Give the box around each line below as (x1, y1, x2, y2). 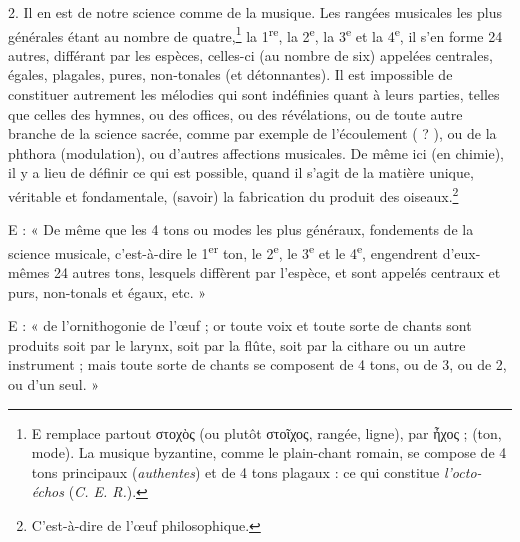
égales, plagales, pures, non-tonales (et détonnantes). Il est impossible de (8, 64, 453, 85)
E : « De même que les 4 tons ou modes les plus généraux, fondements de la (8, 219, 474, 240)
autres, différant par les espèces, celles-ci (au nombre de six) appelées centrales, (8, 44, 493, 65)
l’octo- (443, 461, 482, 482)
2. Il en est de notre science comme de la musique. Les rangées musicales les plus (8, 2, 502, 22)
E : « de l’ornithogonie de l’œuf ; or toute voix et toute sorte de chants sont (8, 315, 472, 336)
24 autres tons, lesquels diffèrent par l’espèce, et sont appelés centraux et (53, 262, 501, 283)
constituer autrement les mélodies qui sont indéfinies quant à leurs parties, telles (8, 84, 500, 105)
